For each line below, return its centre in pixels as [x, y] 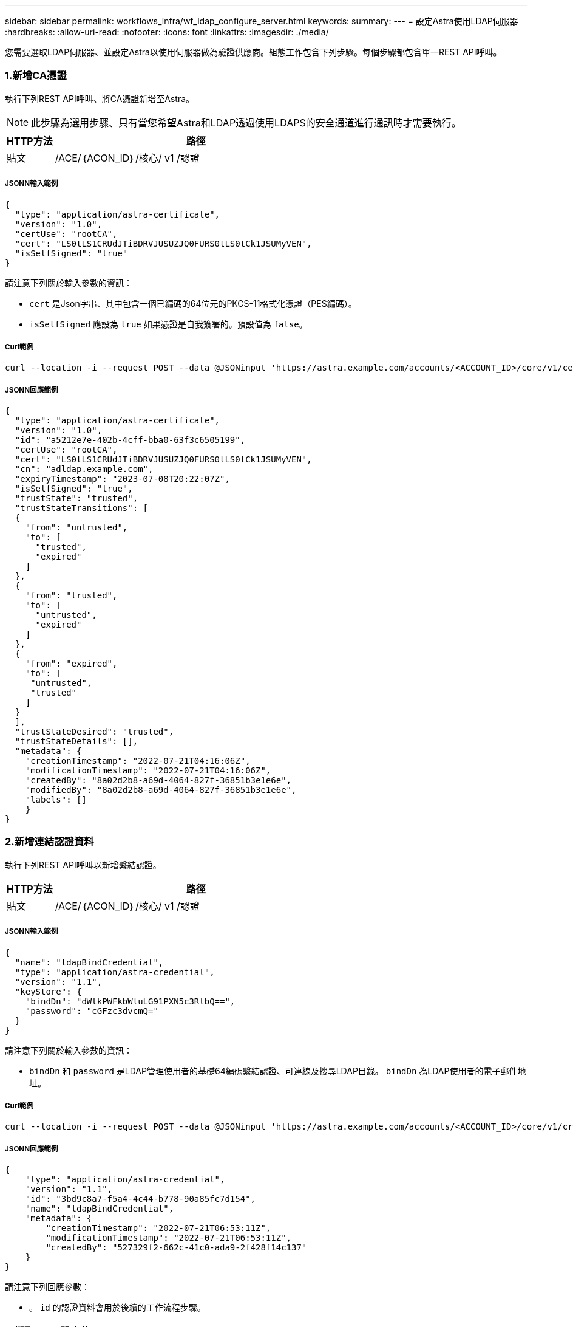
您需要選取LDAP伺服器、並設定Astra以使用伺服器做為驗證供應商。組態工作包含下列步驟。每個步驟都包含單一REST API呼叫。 [253, 52]
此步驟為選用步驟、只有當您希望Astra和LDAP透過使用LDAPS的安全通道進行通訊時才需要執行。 [246, 122]
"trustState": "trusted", [76, 499]
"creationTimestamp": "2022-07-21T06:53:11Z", [158, 1228]
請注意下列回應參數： [47, 1287]
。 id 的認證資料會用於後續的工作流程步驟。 [117, 1308]
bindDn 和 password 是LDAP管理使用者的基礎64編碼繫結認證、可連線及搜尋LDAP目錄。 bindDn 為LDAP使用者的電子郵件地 [278, 1071]
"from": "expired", [71, 664]
